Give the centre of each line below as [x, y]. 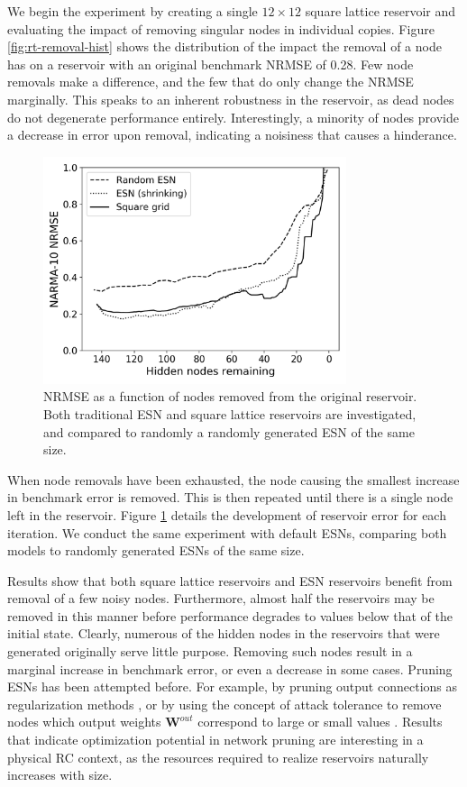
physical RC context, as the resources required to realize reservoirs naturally [218, 757]
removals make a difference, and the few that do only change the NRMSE [211, 82]
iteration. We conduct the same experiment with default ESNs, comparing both [227, 532]
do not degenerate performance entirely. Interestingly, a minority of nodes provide [233, 117]
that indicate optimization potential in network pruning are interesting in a [215, 740]
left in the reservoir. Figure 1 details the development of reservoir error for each [227, 514]
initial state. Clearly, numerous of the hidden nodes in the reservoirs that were [224, 633]
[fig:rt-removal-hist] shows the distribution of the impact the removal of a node [224, 46]
